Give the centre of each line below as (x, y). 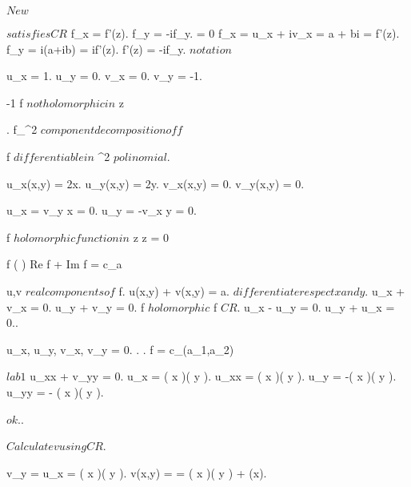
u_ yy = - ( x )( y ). (55, 391)
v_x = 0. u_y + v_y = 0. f (76, 306)
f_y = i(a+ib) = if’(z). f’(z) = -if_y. (96, 48)
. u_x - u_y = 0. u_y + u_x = (316, 306)
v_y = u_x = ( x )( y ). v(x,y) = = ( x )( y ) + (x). (137, 472)
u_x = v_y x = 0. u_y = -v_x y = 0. (102, 210)
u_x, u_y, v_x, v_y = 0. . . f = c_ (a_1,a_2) (120, 349)
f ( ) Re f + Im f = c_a (64, 264)
